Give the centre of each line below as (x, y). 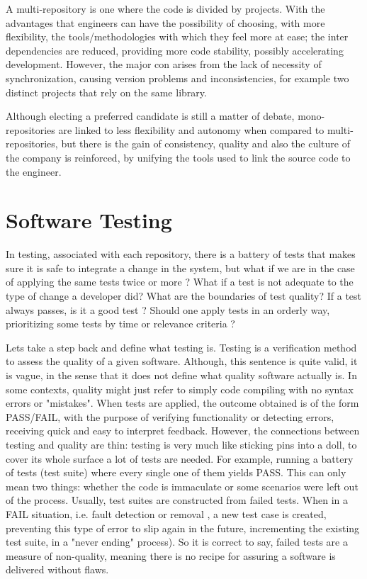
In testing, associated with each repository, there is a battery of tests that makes (181, 254)
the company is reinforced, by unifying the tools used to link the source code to (178, 157)
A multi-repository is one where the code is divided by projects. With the (165, 9)
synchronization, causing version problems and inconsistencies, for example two (177, 78)
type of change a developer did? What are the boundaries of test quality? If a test (184, 296)
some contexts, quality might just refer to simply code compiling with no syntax (180, 389)
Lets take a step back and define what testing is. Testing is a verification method (181, 347)
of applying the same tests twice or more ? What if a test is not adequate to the (180, 282)
